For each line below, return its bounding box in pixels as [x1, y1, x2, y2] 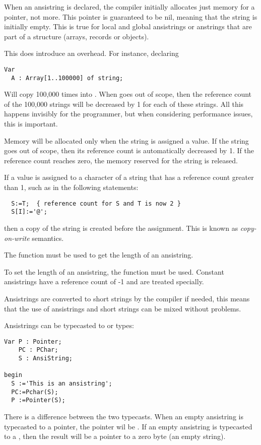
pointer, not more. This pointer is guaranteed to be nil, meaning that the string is [4, 11, 257, 22]
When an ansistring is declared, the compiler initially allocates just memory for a [4, 2, 255, 12]
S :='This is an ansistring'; [11, 379, 112, 387]
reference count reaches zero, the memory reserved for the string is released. [4, 155, 238, 165]
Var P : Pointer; [4, 338, 62, 345]
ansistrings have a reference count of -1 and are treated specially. [4, 276, 204, 287]
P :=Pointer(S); [11, 397, 66, 404]
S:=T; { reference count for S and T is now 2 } [11, 200, 181, 207]
